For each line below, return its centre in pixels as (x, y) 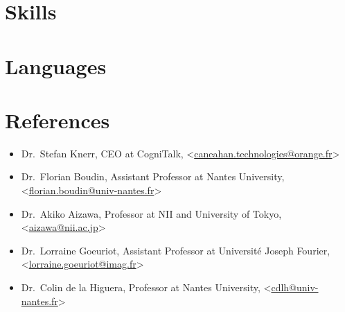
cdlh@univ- (295, 287)
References (57, 120)
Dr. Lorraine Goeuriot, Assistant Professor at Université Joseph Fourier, (176, 250)
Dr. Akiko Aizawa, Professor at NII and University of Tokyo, (151, 213)
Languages (56, 66)
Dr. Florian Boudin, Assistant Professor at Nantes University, (153, 176)
